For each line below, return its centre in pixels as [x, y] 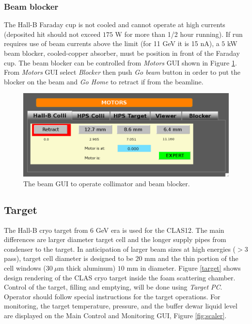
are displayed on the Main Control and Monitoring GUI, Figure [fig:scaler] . [115, 315]
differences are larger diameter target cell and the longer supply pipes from [115, 239]
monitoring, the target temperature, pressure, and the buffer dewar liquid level [121, 306]
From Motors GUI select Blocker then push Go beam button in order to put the [122, 72]
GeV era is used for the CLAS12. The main [160, 230]
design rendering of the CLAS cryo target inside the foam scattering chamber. [120, 277]
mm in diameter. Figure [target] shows [184, 267]
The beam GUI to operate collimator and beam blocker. [107, 183]
